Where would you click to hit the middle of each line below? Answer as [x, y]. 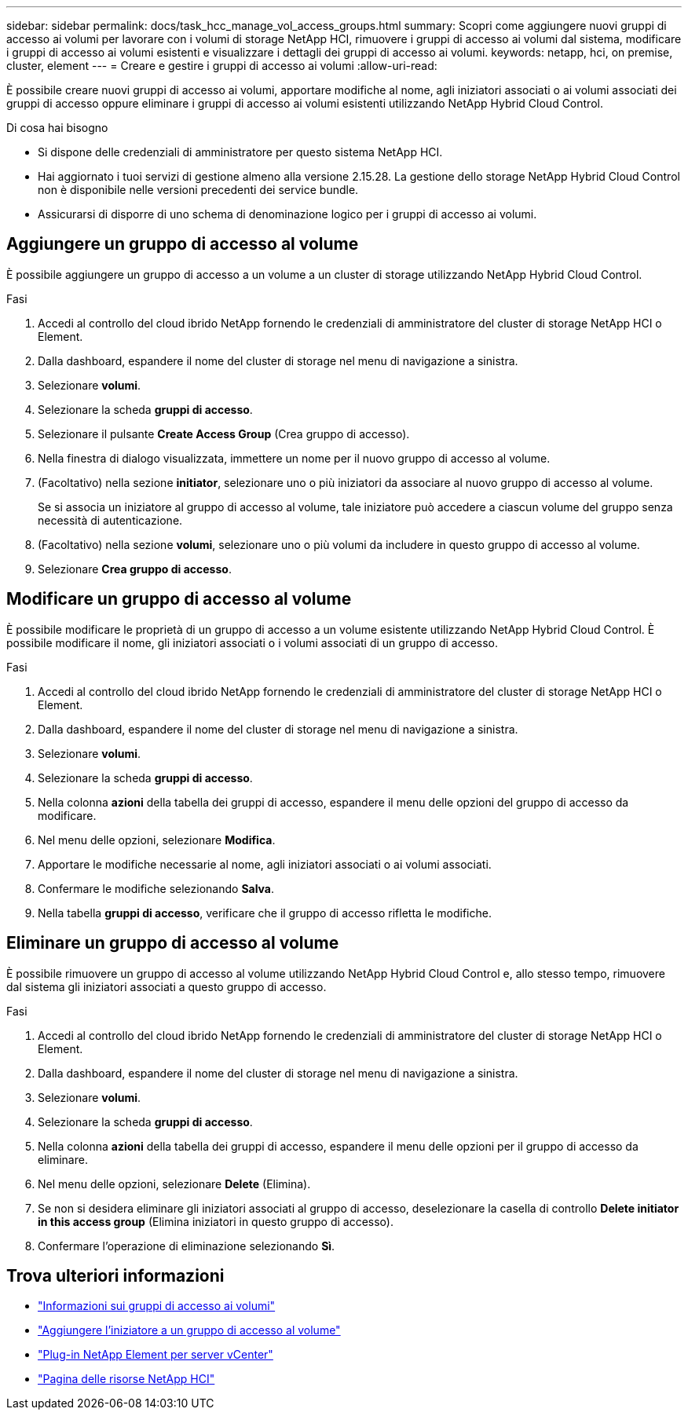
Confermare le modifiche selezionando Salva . [156, 888]
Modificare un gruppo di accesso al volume [179, 599]
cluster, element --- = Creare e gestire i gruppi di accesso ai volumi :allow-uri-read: [222, 66]
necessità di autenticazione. [110, 520]
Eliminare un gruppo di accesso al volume [173, 943]
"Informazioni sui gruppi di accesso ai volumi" [157, 1306]
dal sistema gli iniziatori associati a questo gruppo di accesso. [167, 986]
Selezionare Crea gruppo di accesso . [135, 569]
